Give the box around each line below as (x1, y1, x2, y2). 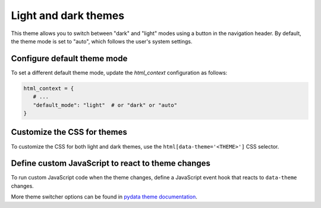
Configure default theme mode (11, 53, 128, 64)
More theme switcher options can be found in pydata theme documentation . (11, 193, 197, 200)
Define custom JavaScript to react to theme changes (11, 158, 211, 169)
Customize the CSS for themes (11, 127, 128, 137)
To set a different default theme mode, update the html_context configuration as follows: (11, 69, 228, 76)
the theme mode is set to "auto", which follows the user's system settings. (11, 37, 193, 45)
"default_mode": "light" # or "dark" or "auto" (33, 102, 178, 108)
